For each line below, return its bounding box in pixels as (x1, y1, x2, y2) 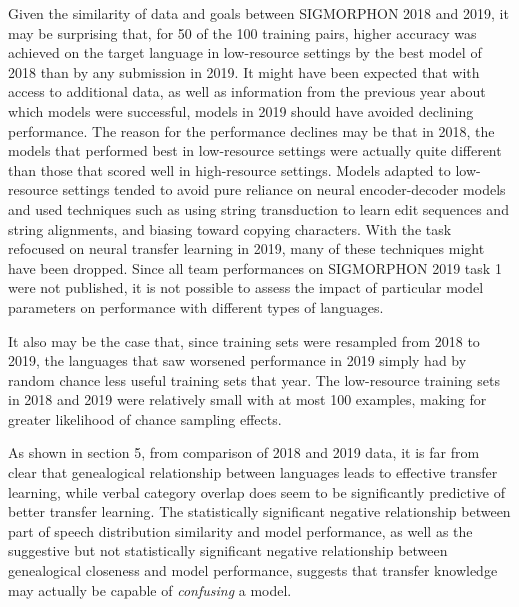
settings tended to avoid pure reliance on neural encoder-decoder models (62, 179, 506, 200)
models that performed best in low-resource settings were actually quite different (8, 140, 502, 161)
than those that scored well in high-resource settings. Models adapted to (8, 159, 451, 180)
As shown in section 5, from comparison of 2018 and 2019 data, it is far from (8, 442, 480, 463)
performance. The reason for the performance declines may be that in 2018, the (8, 120, 495, 141)
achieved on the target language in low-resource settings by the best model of (8, 42, 482, 63)
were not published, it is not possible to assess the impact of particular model (8, 277, 484, 298)
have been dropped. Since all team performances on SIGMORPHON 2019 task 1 (8, 257, 502, 278)
